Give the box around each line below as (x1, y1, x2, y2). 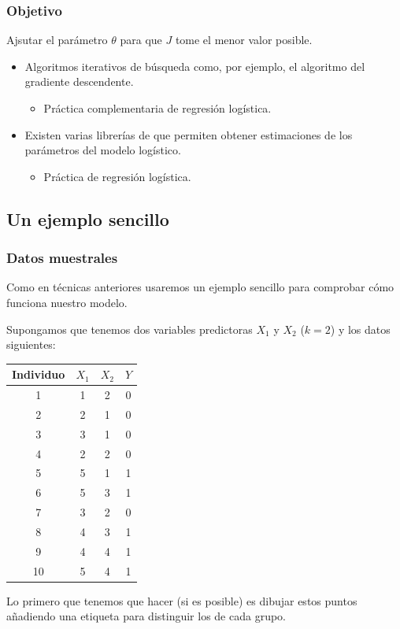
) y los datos (330, 320, 391, 337)
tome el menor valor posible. (175, 31, 313, 48)
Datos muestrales (6, 248, 118, 268)
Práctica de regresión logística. (43, 168, 191, 184)
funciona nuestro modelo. (6, 294, 128, 310)
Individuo (12, 366, 65, 383)
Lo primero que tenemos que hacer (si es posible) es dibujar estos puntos (6, 592, 357, 609)
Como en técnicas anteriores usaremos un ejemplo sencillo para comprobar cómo (6, 279, 394, 295)
